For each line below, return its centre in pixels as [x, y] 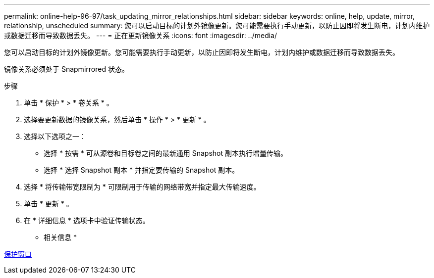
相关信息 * [60, 237]
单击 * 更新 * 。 [49, 204]
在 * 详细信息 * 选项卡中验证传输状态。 [87, 220]
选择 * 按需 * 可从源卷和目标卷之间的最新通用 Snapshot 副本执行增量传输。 [165, 153]
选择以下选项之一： [55, 136]
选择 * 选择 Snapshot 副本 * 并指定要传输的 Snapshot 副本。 [141, 170]
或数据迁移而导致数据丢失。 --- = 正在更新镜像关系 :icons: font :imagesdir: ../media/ [141, 35]
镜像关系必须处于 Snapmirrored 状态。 [66, 69]
